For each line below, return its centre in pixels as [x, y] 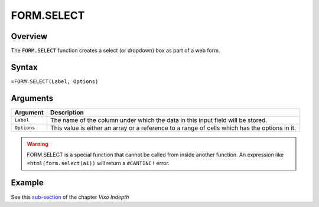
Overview [29, 36]
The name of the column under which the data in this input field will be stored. [159, 120]
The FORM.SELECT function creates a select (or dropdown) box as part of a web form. [115, 51]
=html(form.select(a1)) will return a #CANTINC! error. [98, 163]
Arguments [32, 98]
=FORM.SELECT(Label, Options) [55, 81]
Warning [38, 144]
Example [27, 183]
